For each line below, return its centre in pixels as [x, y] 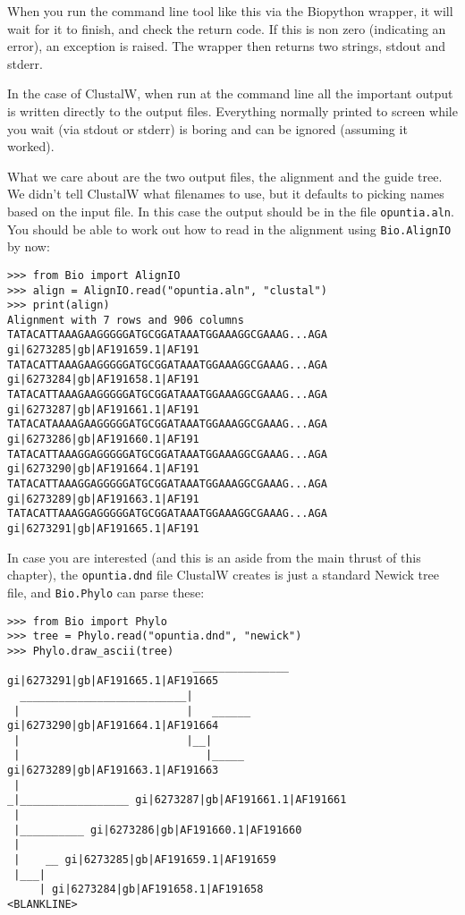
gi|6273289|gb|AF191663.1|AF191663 [113, 771]
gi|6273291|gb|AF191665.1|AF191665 [113, 681]
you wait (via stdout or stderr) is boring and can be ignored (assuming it [207, 128]
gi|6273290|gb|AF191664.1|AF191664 [113, 726]
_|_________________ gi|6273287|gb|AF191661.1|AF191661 [177, 800]
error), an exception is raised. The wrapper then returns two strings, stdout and [227, 46]
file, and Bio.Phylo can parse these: [106, 592]
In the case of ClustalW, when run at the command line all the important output [230, 93]
